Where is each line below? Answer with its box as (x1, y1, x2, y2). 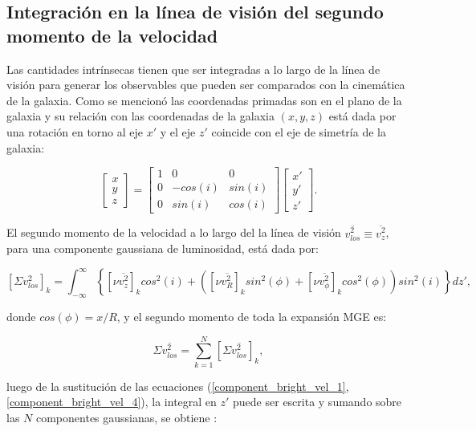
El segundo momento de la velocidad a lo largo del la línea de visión (6, 224, 341, 241)
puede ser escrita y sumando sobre (233, 393, 402, 410)
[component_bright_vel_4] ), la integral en (6, 393, 217, 410)
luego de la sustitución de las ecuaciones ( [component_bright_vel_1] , (6, 377, 349, 394)
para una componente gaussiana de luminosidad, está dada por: (6, 240, 319, 257)
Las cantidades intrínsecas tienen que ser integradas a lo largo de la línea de (6, 60, 380, 77)
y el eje (160, 123, 196, 140)
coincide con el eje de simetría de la (211, 123, 386, 140)
